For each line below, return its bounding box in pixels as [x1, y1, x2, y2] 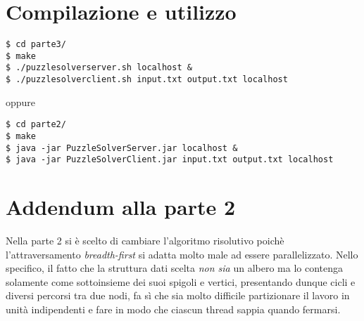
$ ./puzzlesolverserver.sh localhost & [6, 63, 192, 73]
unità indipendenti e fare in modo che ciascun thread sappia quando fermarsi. [6, 302, 341, 317]
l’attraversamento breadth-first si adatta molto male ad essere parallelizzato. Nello [6, 247, 358, 261]
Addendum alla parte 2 [6, 192, 236, 221]
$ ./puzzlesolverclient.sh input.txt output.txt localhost [6, 74, 288, 85]
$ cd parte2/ [6, 119, 66, 130]
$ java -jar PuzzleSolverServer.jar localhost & [6, 143, 238, 153]
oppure [6, 94, 36, 109]
